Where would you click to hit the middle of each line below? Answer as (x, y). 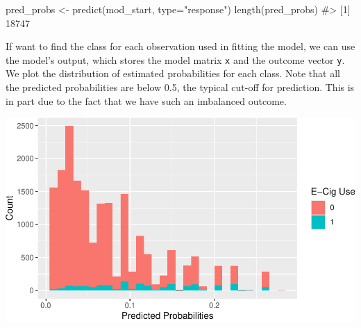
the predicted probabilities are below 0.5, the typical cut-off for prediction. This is (180, 87)
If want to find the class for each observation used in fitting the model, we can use (180, 46)
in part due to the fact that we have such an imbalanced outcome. (146, 100)
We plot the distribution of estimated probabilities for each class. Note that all (173, 73)
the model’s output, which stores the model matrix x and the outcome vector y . (175, 59)
